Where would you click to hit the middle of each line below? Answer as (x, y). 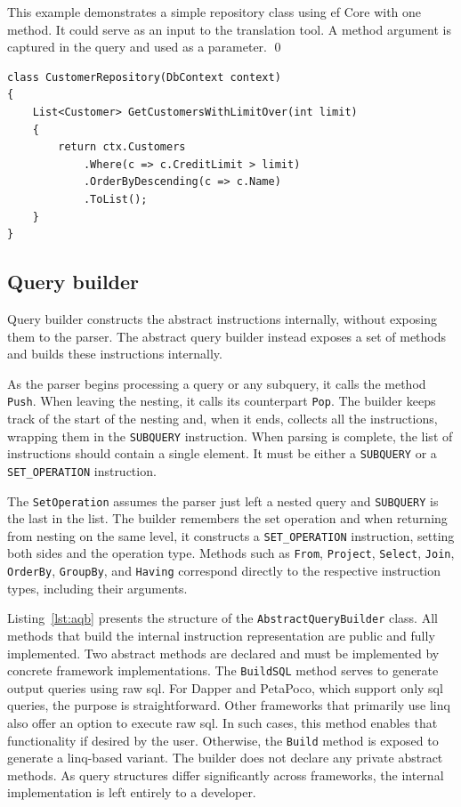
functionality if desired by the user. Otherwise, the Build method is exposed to (223, 740)
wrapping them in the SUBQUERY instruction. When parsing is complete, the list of (230, 436)
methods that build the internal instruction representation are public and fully (221, 635)
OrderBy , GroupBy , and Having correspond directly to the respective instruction (224, 571)
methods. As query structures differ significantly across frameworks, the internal (226, 775)
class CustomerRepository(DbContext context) (144, 77)
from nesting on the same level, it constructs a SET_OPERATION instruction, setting (231, 535)
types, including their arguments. (97, 588)
